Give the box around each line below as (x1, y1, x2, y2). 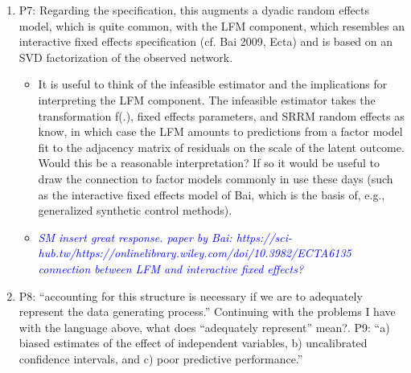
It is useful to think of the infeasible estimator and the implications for (38, 76, 388, 92)
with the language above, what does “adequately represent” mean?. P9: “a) (18, 318, 390, 335)
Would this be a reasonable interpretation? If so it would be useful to (38, 154, 380, 171)
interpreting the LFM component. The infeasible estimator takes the (38, 91, 376, 108)
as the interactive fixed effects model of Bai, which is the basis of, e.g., (38, 186, 385, 203)
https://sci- (236, 228, 293, 245)
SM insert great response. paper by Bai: (38, 228, 232, 245)
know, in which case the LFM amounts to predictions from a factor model (38, 123, 403, 140)
